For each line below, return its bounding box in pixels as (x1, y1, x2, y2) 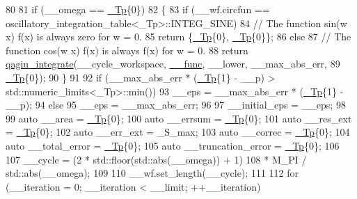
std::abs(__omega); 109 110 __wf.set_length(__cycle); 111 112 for (6, 166, 299, 180)
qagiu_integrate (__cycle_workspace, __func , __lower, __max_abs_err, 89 (6, 56, 340, 71)
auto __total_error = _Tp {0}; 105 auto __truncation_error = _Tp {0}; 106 (6, 138, 340, 152)
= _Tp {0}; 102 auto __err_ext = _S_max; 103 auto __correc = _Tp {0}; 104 (6, 125, 350, 139)
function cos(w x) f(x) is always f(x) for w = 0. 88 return (6, 42, 248, 57)
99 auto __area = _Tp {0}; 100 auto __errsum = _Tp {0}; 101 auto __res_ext (6, 111, 352, 125)
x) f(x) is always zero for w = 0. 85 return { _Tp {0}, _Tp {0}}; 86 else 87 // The (6, 29, 351, 44)
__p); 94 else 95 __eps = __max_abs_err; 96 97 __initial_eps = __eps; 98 (6, 97, 346, 112)
